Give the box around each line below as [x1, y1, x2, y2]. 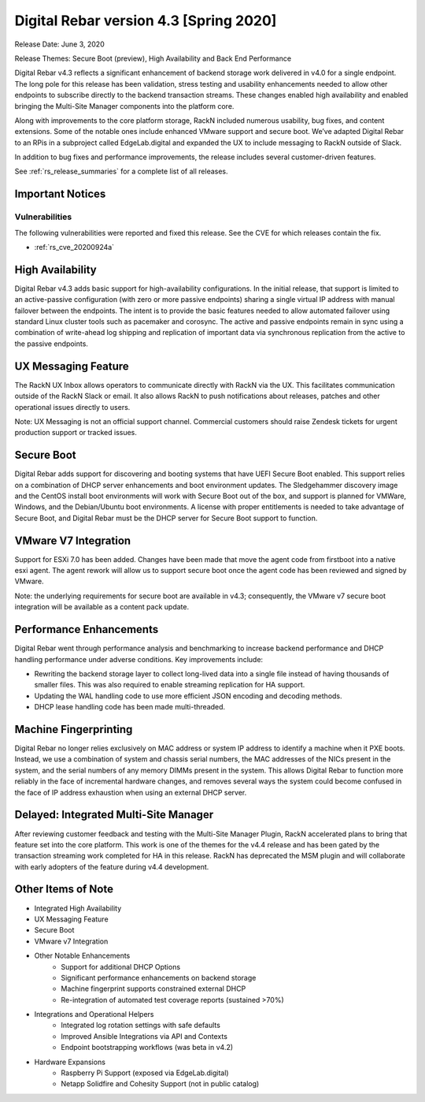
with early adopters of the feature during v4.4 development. [14, 862, 209, 871]
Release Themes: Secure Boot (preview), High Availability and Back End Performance [14, 54, 291, 63]
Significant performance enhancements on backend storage [61, 973, 257, 982]
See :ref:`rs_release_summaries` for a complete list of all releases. [14, 166, 228, 177]
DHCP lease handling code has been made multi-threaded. [34, 702, 226, 712]
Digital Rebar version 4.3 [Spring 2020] [14, 12, 277, 29]
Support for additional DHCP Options [61, 962, 181, 971]
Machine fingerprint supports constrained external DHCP [61, 984, 246, 993]
